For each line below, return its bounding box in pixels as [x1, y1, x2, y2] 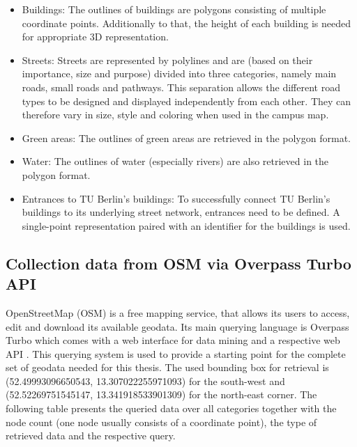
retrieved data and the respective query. [6, 428, 176, 443]
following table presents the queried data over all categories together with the [6, 401, 337, 416]
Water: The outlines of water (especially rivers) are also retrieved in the [22, 154, 329, 168]
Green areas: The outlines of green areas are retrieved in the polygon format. [22, 130, 351, 145]
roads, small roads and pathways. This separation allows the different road [22, 79, 340, 94]
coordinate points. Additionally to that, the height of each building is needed [22, 15, 351, 30]
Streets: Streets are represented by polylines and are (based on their [22, 52, 313, 67]
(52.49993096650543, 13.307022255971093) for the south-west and [6, 373, 285, 388]
